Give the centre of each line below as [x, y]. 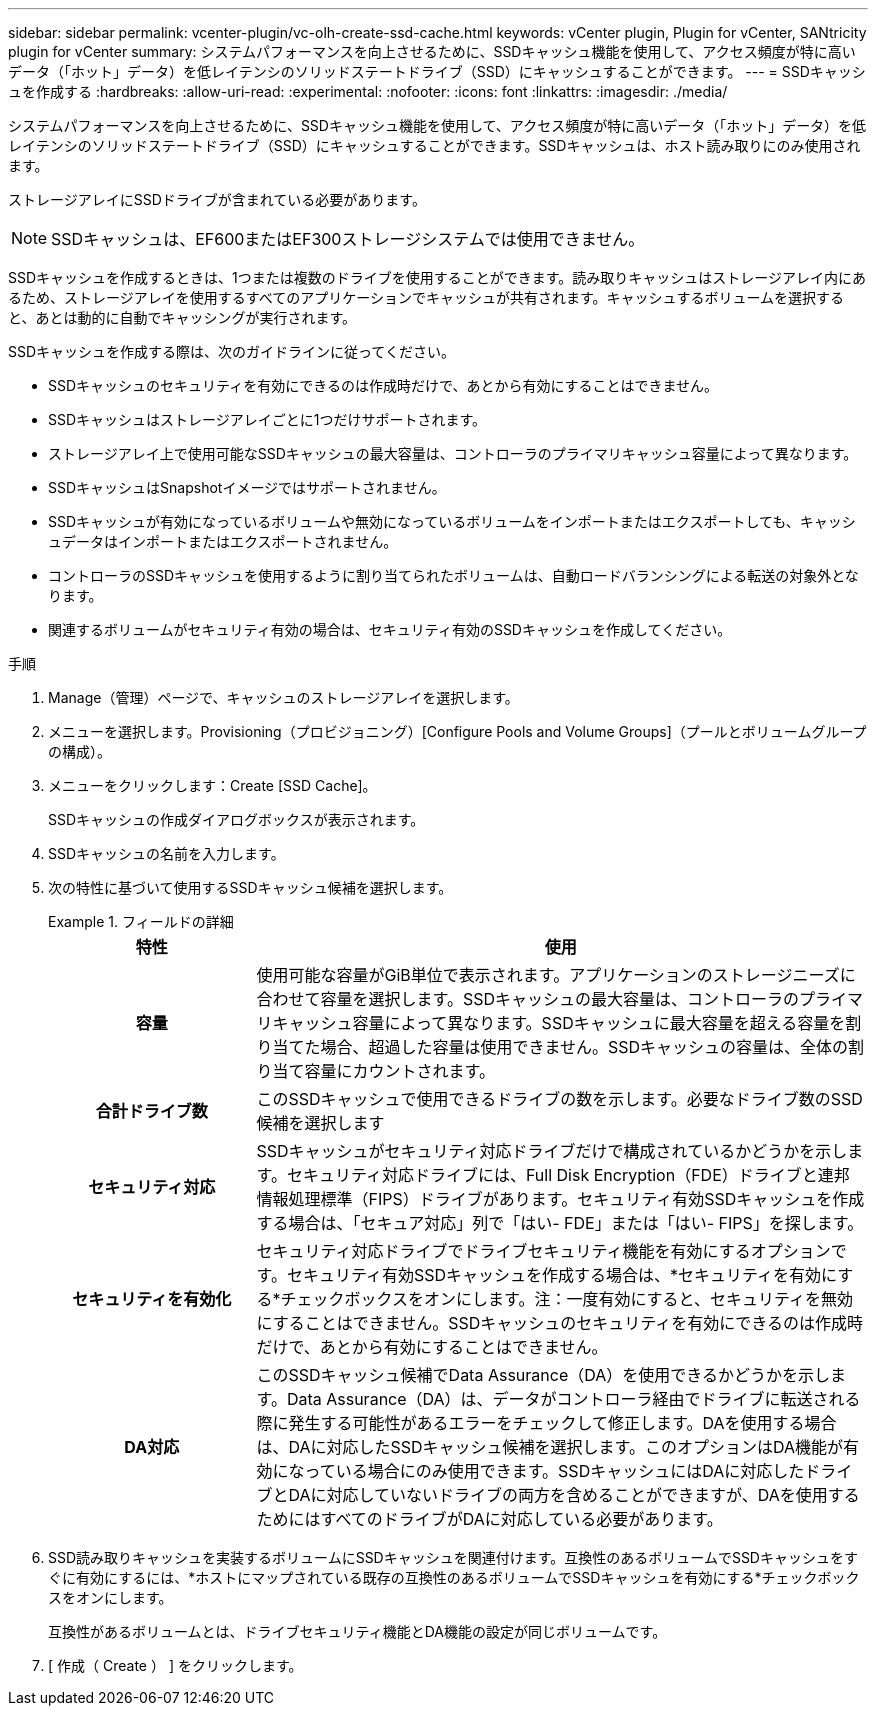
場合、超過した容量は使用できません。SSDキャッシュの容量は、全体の [584, 1047]
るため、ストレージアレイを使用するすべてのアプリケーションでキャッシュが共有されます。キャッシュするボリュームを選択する [426, 297]
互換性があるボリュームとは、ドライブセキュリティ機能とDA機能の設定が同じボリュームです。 [357, 1631]
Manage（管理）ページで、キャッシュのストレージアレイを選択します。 [283, 697]
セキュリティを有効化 [152, 1299]
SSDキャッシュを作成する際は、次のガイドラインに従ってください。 [231, 351]
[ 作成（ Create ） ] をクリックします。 [175, 1665]
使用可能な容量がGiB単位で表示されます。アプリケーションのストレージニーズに [556, 975]
